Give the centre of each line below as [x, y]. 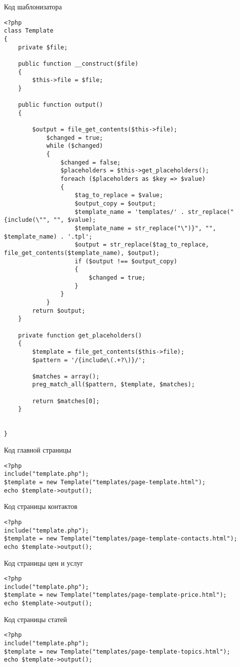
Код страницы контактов [41, 506]
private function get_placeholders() [80, 335]
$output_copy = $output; [115, 204]
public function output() [60, 105]
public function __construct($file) [78, 63]
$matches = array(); [66, 376]
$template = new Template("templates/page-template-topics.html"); [117, 651]
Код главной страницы [38, 450]
